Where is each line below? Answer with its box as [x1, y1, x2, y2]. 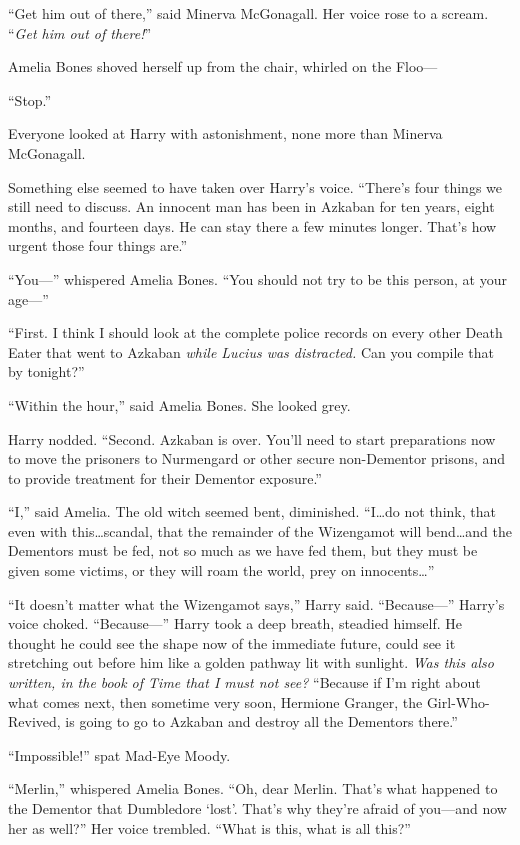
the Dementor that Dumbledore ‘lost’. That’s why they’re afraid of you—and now [8, 798, 507, 818]
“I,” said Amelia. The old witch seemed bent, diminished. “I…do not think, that [8, 501, 496, 522]
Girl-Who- [426, 691, 490, 712]
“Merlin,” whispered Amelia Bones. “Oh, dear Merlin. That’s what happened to [8, 778, 498, 799]
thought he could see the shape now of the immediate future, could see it [8, 632, 456, 653]
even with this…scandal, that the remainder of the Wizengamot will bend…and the [8, 520, 512, 541]
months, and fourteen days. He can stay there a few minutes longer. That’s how [8, 215, 497, 236]
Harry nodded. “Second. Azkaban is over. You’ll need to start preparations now [8, 428, 496, 449]
